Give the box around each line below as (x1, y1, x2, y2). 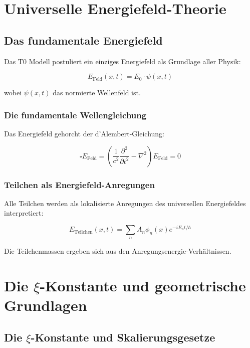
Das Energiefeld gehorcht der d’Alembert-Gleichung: (4, 128, 165, 138)
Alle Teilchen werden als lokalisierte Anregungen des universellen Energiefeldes (4, 198, 246, 208)
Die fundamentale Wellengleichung (4, 108, 147, 121)
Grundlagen (4, 295, 87, 315)
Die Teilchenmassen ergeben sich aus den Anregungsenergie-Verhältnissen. (4, 246, 231, 256)
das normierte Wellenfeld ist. (53, 87, 141, 98)
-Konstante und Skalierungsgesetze (31, 329, 215, 344)
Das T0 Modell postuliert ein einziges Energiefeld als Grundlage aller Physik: (4, 56, 241, 66)
